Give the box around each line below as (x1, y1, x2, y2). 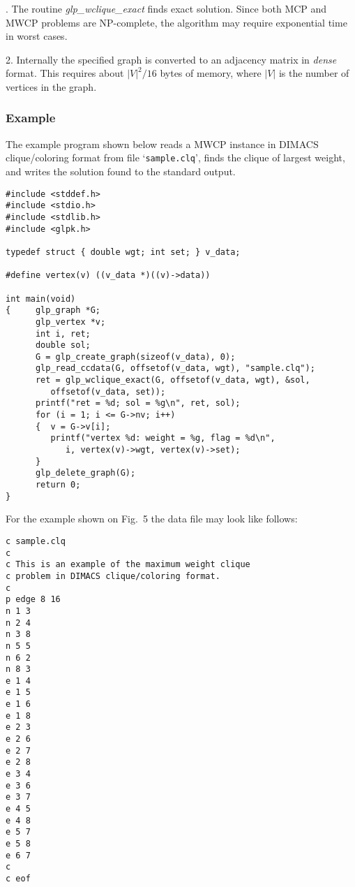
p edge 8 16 (6, 594, 61, 605)
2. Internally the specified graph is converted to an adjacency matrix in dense (6, 52, 337, 66)
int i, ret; (35, 328, 91, 339)
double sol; (35, 340, 91, 351)
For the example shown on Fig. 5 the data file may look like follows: (6, 511, 298, 526)
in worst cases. (6, 29, 68, 43)
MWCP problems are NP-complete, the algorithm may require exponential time (6, 15, 347, 29)
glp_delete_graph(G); (35, 468, 136, 478)
